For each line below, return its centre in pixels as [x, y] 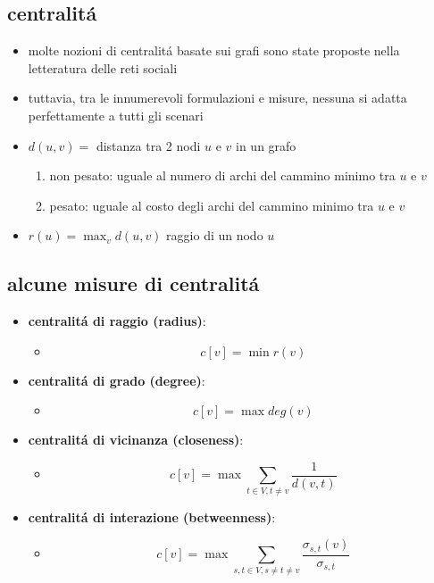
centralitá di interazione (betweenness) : [152, 516]
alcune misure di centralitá [134, 283]
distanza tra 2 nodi [148, 145]
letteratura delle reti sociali [103, 67]
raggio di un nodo [215, 235]
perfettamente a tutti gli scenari [116, 115]
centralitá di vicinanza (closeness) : [136, 440]
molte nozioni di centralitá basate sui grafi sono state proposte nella [214, 50]
